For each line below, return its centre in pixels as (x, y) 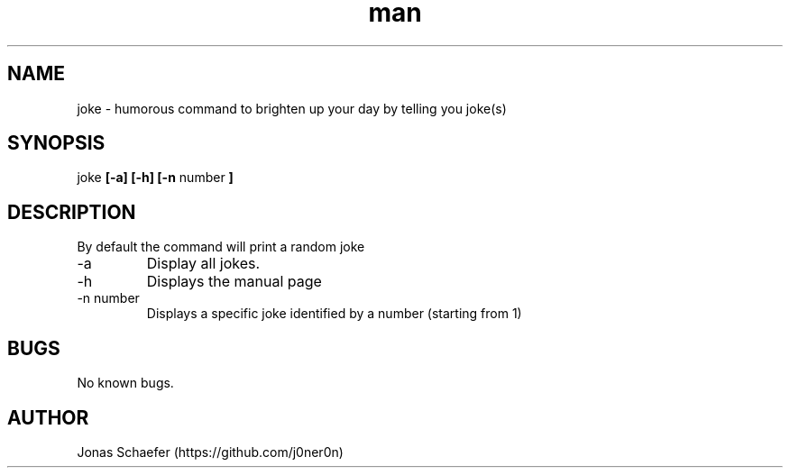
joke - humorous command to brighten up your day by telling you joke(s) (292, 108)
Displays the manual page (234, 282)
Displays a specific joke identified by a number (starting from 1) (334, 314)
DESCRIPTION (72, 212)
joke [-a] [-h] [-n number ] (155, 178)
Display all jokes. (203, 264)
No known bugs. (125, 383)
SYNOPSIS (56, 143)
